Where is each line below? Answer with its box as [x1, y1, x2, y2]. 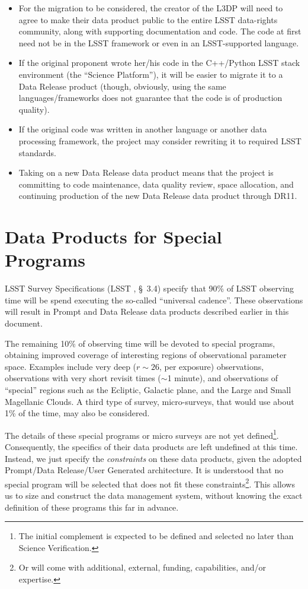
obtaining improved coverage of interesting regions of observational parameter [5, 349, 287, 361]
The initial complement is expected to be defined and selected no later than [18, 530, 294, 542]
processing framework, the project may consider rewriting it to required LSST [18, 134, 301, 147]
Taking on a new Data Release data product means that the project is [18, 166, 274, 179]
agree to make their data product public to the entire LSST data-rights [18, 13, 278, 26]
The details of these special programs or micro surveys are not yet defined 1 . [5, 427, 279, 441]
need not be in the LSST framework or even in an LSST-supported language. [18, 36, 299, 49]
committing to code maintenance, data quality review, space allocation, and [18, 178, 294, 190]
